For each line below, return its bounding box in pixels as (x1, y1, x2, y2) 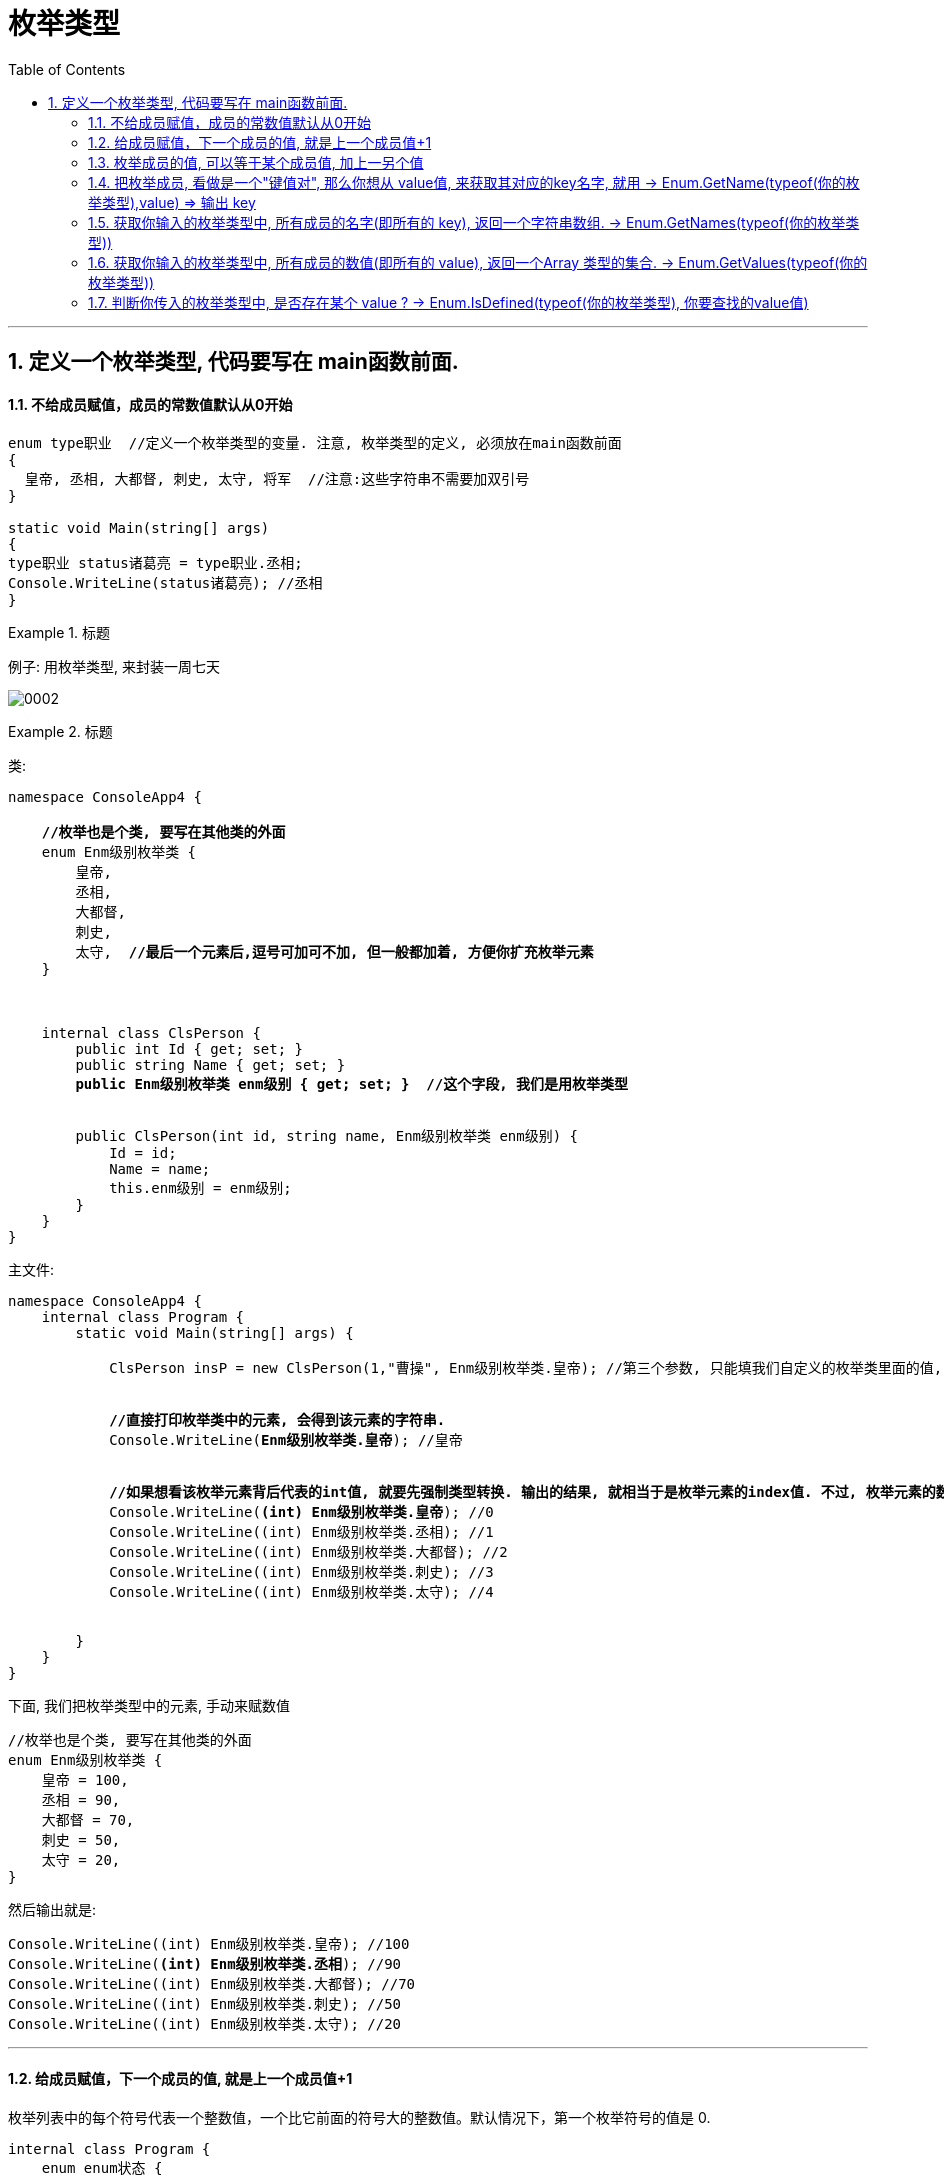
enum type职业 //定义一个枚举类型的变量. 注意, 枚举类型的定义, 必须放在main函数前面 (8, 435, 622, 452)
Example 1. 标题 (8, 624, 110, 642)
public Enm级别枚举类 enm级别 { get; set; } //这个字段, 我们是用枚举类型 (75, 1076, 629, 1093)
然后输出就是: (8, 1901, 97, 1919)
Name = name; (109, 1161, 211, 1178)
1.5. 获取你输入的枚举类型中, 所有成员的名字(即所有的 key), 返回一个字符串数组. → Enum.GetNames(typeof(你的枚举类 (88, 213, 860, 231)
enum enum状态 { (41, 2159, 163, 2176)
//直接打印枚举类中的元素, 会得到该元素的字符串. (109, 1412, 446, 1429)
